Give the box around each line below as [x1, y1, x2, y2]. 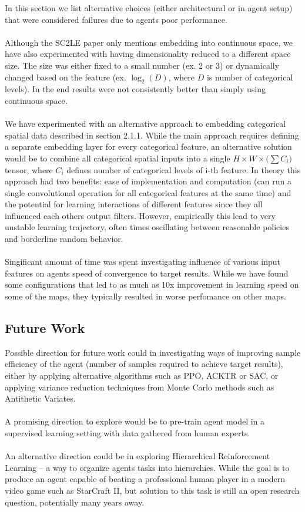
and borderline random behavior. [5, 233, 123, 245]
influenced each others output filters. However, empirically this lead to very [5, 209, 276, 221]
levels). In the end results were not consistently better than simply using [5, 83, 266, 95]
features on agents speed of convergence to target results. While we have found [5, 267, 289, 279]
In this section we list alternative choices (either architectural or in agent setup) [5, 2, 293, 14]
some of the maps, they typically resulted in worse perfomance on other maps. [5, 290, 286, 302]
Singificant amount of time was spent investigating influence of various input [5, 255, 280, 268]
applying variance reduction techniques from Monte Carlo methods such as [5, 380, 274, 393]
